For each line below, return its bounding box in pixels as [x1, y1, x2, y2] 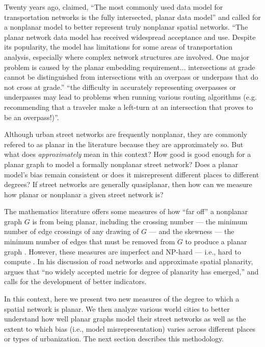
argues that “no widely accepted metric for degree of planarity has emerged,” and [4, 266, 259, 276]
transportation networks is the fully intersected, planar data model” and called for [4, 11, 261, 22]
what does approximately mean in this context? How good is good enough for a [4, 149, 251, 159]
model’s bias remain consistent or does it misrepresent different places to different [4, 169, 259, 179]
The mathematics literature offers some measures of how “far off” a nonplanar [4, 206, 248, 217]
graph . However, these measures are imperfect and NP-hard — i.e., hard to [4, 246, 242, 257]
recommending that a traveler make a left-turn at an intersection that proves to [4, 101, 253, 112]
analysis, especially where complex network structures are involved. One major [4, 51, 250, 62]
